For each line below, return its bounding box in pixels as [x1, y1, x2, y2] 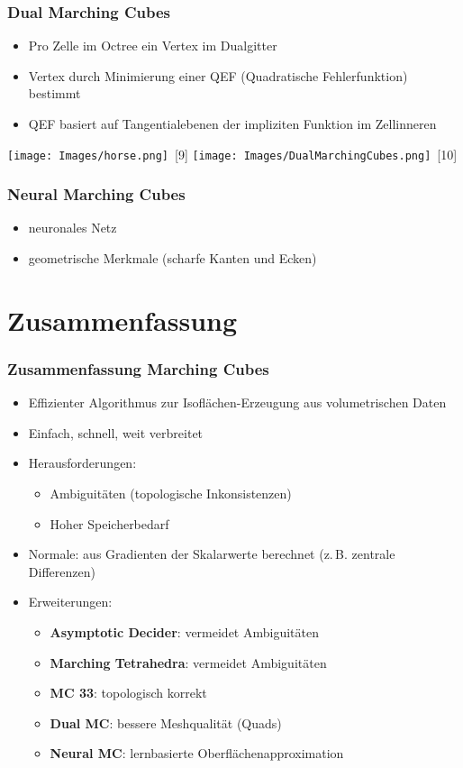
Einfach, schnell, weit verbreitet [28, 423, 204, 442]
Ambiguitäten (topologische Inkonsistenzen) [50, 484, 292, 503]
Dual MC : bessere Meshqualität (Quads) [50, 713, 282, 732]
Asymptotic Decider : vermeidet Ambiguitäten [50, 623, 319, 641]
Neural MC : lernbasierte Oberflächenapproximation [50, 744, 344, 763]
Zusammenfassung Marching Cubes [7, 357, 269, 379]
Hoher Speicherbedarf [50, 514, 169, 533]
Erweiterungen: [28, 592, 113, 611]
